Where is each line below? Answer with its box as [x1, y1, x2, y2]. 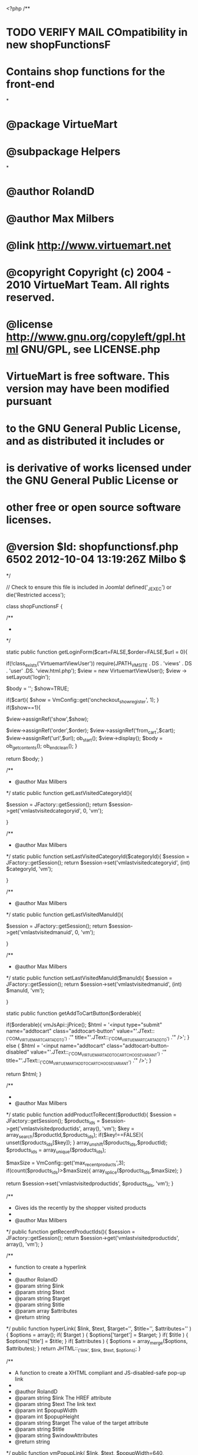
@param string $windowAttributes [14, 1432, 98, 1439]
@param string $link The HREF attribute [14, 1394, 112, 1401]
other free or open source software [6, 500, 181, 514]
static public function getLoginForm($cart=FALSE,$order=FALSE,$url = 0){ [6, 648, 188, 655]
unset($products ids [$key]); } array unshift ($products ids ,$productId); [6, 1139, 168, 1147]
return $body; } [6, 755, 44, 762]
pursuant [6, 395, 52, 408]
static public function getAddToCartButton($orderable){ [6, 1009, 141, 1017]
